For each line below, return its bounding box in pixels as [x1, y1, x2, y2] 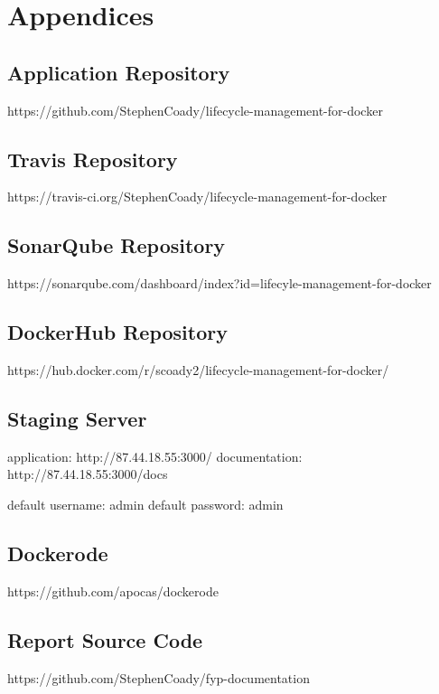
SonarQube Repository [7, 231, 226, 259]
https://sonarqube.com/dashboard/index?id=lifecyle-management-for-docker [7, 274, 432, 293]
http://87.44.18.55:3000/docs [7, 464, 168, 483]
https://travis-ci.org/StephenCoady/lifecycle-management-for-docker [7, 187, 388, 206]
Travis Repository [7, 145, 178, 173]
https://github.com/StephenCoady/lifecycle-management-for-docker [7, 100, 383, 119]
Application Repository [7, 58, 230, 86]
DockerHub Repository [7, 318, 228, 346]
